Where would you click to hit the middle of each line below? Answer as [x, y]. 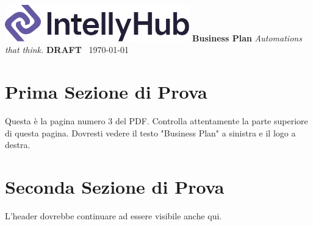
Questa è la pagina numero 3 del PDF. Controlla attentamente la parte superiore [156, 120]
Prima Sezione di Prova [106, 92]
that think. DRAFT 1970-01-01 [67, 50]
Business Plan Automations [247, 37]
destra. [18, 145]
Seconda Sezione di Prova [115, 186]
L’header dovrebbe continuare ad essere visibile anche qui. [113, 215]
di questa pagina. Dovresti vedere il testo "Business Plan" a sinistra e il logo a [150, 132]
